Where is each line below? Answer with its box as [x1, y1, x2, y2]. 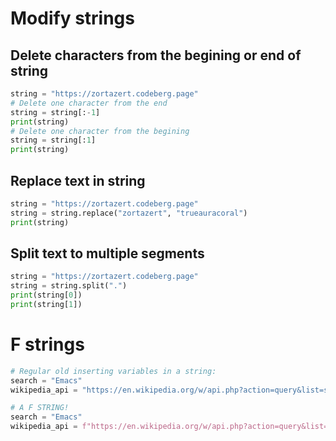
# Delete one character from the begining [10, 126, 190, 136]
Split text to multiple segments [10, 245, 205, 262]
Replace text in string [10, 172, 146, 189]
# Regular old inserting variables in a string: [10, 366, 217, 376]
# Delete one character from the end [10, 98, 168, 108]
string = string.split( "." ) [10, 281, 128, 291]
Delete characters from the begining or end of [10, 47, 302, 64]
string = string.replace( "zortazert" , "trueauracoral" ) [10, 208, 248, 218]
